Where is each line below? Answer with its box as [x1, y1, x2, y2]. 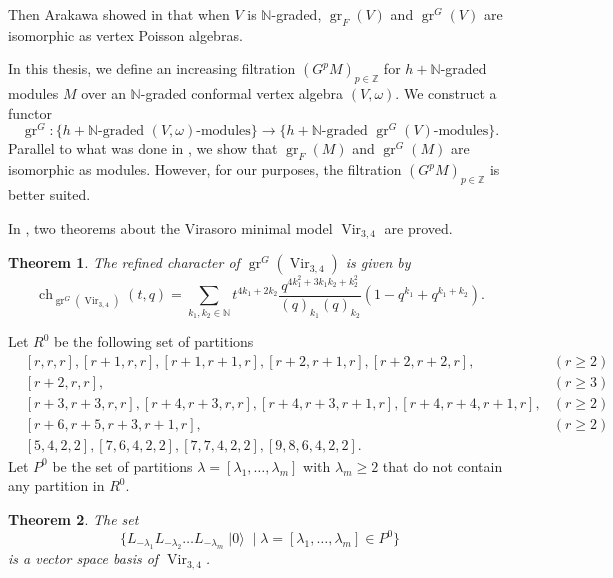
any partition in [8, 475, 105, 496]
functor [8, 102, 53, 123]
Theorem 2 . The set [8, 508, 139, 529]
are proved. [384, 217, 453, 238]
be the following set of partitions [54, 331, 254, 351]
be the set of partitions [52, 455, 193, 476]
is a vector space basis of [8, 548, 159, 569]
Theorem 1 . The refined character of [8, 252, 240, 273]
